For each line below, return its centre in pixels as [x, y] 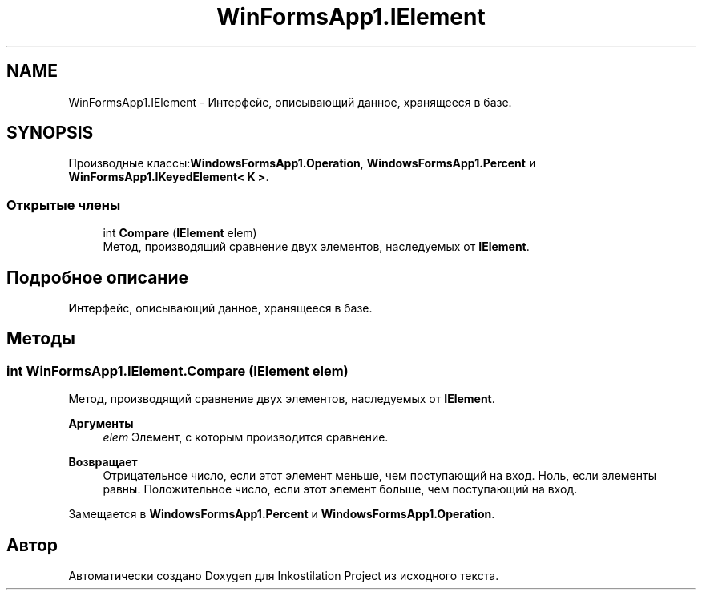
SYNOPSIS [50, 133]
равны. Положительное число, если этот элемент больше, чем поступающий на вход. [340, 489]
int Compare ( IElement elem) [180, 233]
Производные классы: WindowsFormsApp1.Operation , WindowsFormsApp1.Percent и [302, 163]
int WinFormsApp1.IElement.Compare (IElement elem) [178, 370]
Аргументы [101, 424]
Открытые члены [64, 205]
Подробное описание [97, 277]
